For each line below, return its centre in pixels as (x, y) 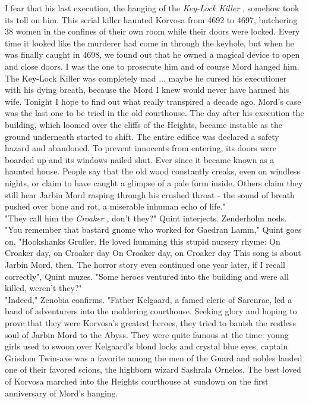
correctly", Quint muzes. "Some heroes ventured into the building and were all (147, 276)
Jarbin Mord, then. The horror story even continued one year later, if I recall (145, 265)
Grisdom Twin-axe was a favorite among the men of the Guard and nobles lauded (154, 357)
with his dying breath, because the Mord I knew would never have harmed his (147, 90)
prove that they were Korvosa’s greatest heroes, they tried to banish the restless (151, 323)
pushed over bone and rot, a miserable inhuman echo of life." (115, 206)
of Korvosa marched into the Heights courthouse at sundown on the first (137, 381)
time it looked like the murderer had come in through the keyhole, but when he (149, 43)
